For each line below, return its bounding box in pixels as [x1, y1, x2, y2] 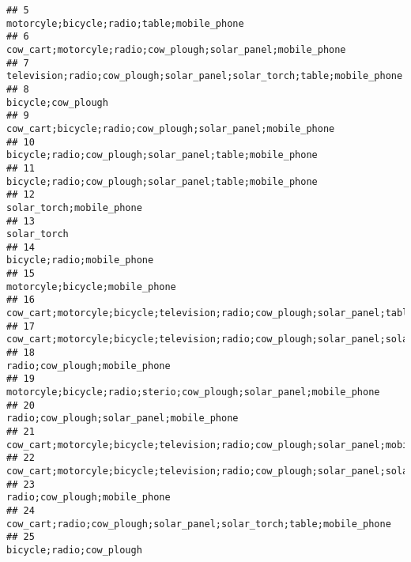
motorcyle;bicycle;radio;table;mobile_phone [6, 17, 244, 29]
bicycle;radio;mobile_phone [6, 255, 154, 266]
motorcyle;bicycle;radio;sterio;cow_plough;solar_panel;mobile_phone [6, 387, 380, 398]
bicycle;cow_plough [6, 96, 108, 108]
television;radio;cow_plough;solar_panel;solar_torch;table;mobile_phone [6, 70, 403, 82]
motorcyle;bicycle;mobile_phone [6, 281, 176, 292]
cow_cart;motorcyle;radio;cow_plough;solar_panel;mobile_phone [6, 43, 346, 55]
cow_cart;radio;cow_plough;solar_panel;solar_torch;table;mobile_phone [6, 518, 391, 530]
